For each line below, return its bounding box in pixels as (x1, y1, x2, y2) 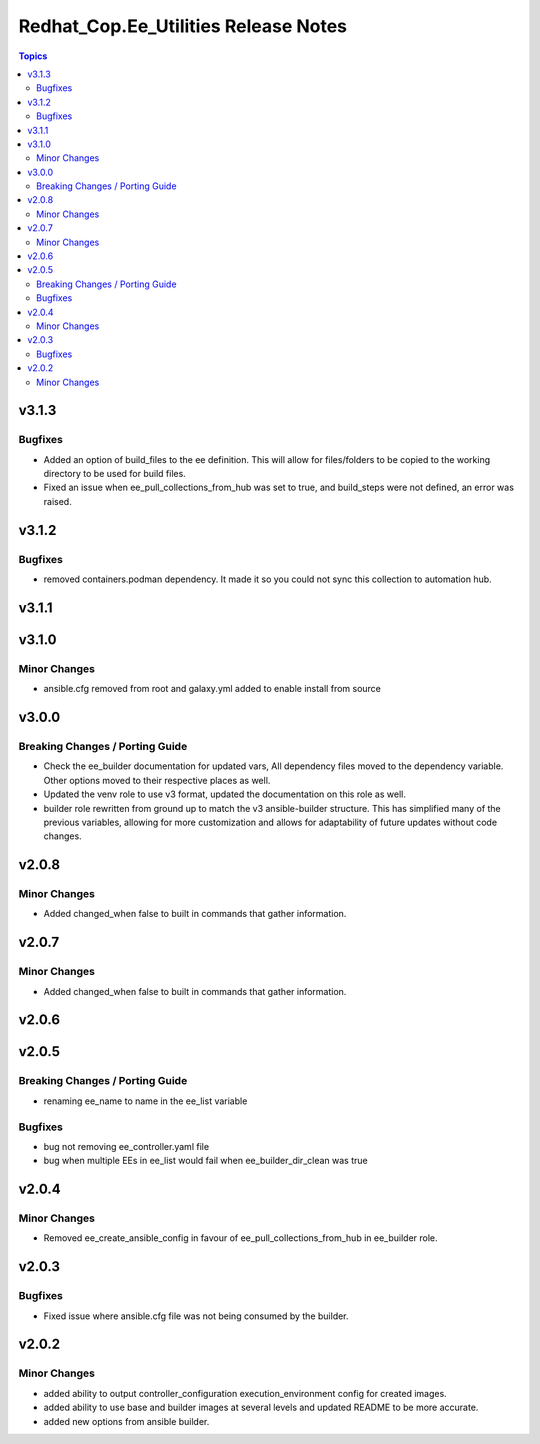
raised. (43, 495, 72, 507)
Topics (18, 50, 48, 62)
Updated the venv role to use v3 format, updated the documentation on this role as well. (43, 788, 407, 800)
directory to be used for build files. (43, 468, 187, 480)
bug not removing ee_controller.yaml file (43, 1140, 210, 1152)
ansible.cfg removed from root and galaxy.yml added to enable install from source (43, 683, 382, 695)
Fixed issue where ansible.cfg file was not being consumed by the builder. (43, 1310, 349, 1322)
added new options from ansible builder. (43, 1415, 210, 1427)
